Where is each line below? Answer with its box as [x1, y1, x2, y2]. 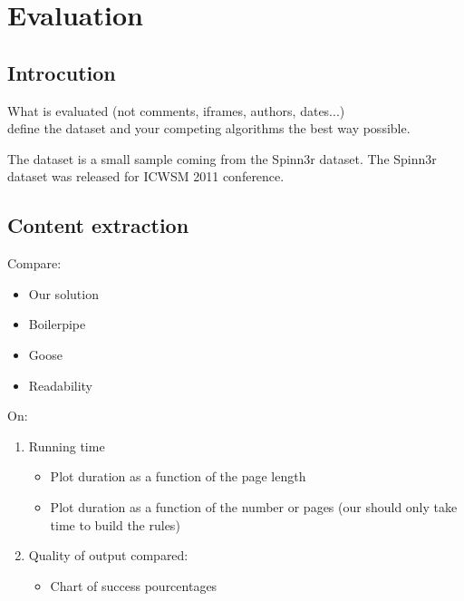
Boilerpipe [28, 315, 86, 334]
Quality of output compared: [28, 546, 188, 565]
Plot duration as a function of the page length [50, 467, 306, 486]
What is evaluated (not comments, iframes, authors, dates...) [7, 101, 345, 120]
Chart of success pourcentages [50, 576, 217, 595]
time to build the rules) [50, 515, 180, 534]
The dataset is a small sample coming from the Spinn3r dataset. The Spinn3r [7, 149, 437, 168]
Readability [28, 375, 93, 394]
